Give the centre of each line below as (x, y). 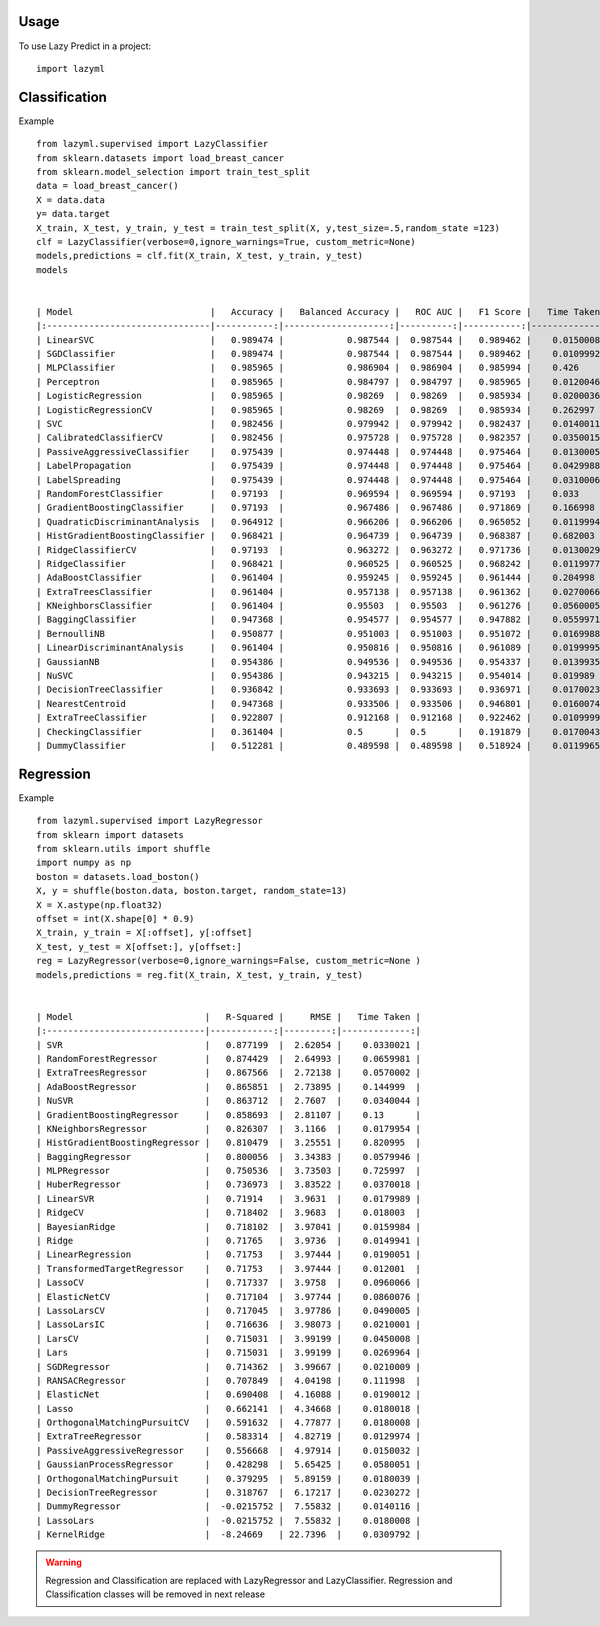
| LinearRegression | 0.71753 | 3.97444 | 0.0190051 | (229, 1254)
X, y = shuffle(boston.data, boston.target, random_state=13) (192, 891)
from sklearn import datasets (110, 834)
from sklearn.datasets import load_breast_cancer (160, 158)
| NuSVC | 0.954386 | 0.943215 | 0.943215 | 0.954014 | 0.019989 (315, 676)
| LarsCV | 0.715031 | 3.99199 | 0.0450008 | (229, 1338)
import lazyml (70, 68)
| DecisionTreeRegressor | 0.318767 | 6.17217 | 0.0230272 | (229, 1493)
